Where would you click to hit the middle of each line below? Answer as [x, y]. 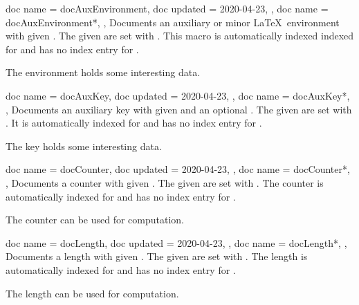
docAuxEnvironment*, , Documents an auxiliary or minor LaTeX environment [173, 22]
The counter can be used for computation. [95, 220]
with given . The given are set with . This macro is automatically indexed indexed [180, 36]
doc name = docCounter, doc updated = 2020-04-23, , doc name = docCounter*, [178, 169]
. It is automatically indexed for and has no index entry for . [134, 123]
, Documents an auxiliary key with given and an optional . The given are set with [179, 109]
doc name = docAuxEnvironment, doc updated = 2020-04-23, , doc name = [167, 8]
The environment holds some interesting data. [103, 72]
